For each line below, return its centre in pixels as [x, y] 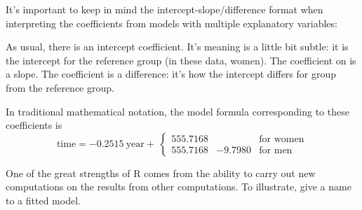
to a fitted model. [43, 200]
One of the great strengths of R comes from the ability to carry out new [161, 173]
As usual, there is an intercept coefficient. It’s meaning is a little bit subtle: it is [177, 47]
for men [276, 151]
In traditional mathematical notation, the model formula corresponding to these [177, 111]
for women [282, 140]
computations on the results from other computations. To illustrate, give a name [179, 187]
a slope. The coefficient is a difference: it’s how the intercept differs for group [171, 74]
